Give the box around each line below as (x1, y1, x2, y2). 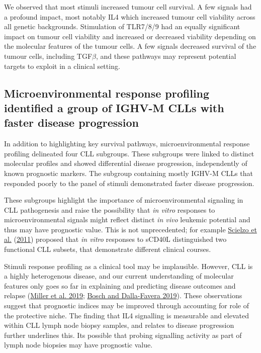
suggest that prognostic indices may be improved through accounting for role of (4, 300, 249, 311)
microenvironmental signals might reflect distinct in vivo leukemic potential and (4, 214, 250, 225)
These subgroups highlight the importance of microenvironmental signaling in (4, 195, 243, 205)
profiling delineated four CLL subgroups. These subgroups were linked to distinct (4, 148, 254, 158)
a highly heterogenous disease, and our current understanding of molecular (4, 271, 234, 281)
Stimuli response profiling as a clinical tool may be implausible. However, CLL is (4, 260, 253, 271)
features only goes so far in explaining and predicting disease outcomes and (4, 280, 236, 291)
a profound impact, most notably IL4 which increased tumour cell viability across (4, 11, 255, 22)
